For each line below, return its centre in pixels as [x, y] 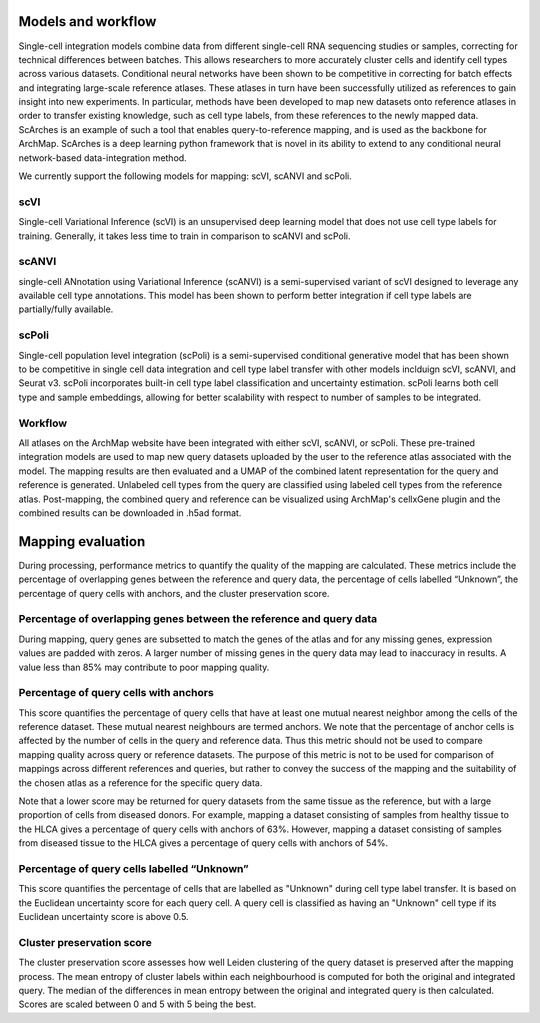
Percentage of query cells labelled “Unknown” [133, 868]
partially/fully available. [66, 309]
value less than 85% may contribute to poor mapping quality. [144, 667]
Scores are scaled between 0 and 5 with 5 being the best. [137, 1004]
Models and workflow [87, 21]
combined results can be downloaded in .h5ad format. [130, 512]
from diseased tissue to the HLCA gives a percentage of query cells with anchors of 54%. [203, 843]
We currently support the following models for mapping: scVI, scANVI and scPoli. [185, 176]
